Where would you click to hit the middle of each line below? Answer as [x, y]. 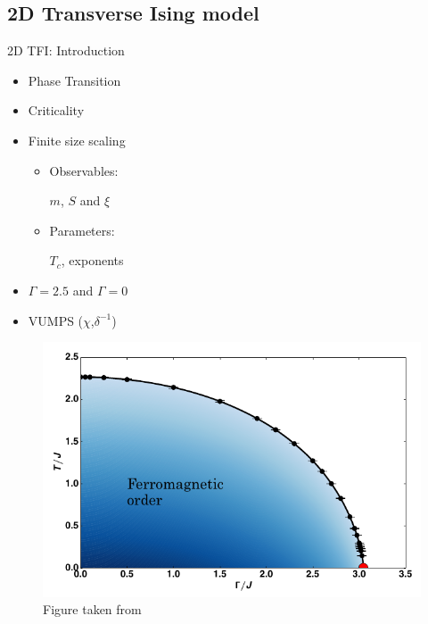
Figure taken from [92, 609]
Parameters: [82, 230]
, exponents [92, 260]
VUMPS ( [56, 320]
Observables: [84, 170]
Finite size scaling [77, 140]
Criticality [56, 110]
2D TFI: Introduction [66, 50]
